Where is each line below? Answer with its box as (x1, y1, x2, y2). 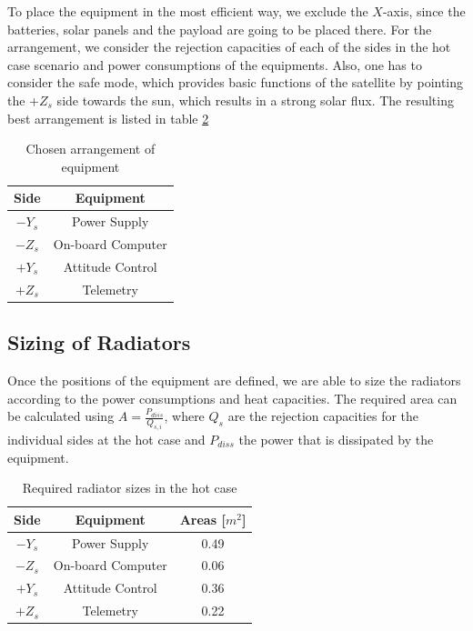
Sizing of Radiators (7, 328, 191, 356)
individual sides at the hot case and (7, 429, 206, 448)
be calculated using (7, 406, 115, 426)
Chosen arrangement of (25, 139, 156, 158)
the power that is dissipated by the (238, 429, 434, 448)
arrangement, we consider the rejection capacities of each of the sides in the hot (7, 37, 451, 56)
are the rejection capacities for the (227, 406, 419, 426)
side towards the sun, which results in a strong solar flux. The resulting (56, 90, 454, 109)
